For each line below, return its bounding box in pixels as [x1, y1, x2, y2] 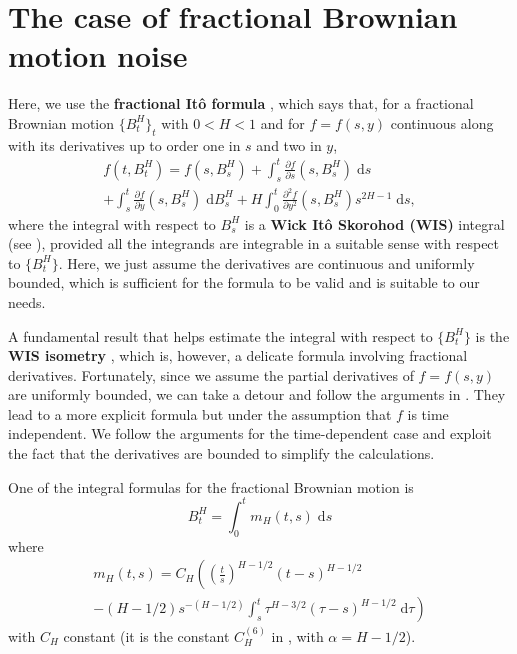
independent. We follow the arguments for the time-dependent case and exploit [8, 423, 492, 444]
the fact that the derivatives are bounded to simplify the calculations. [8, 443, 435, 464]
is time [407, 403, 449, 424]
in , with [271, 626, 324, 647]
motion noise [8, 35, 188, 76]
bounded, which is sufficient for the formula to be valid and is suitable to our [8, 272, 480, 293]
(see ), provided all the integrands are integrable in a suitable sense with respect [8, 233, 500, 254]
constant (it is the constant [63, 626, 230, 647]
